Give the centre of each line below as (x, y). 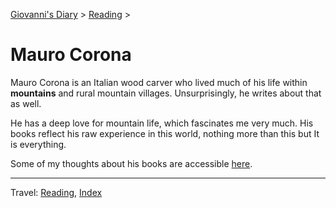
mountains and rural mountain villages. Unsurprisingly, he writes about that (166, 93)
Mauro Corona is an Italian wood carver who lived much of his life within (159, 82)
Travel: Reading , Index (56, 192)
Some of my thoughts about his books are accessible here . (131, 163)
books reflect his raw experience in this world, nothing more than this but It (165, 133)
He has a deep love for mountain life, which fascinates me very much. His (162, 123)
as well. (26, 103)
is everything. (38, 144)
